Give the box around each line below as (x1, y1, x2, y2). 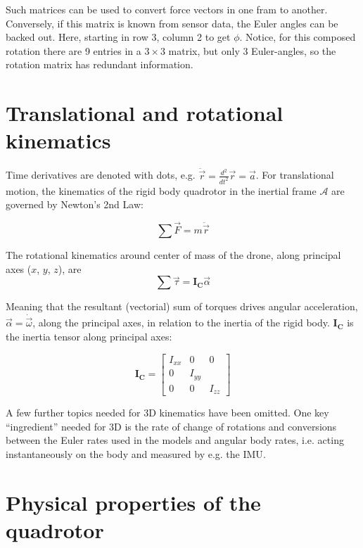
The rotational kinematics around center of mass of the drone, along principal (6, 248, 341, 262)
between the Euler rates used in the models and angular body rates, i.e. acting (6, 433, 344, 447)
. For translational (255, 167, 334, 182)
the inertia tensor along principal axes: (6, 329, 172, 344)
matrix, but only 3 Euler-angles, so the (168, 43, 336, 58)
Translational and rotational (6, 98, 284, 127)
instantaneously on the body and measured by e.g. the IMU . (6, 446, 266, 461)
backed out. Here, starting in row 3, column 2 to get (6, 30, 231, 44)
